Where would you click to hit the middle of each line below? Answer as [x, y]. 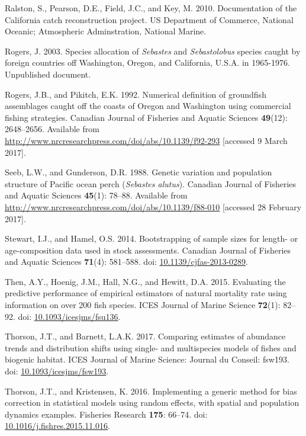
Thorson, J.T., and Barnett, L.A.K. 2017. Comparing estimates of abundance [145, 336]
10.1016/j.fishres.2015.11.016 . [57, 426]
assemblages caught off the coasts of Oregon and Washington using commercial [148, 106]
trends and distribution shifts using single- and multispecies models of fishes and [151, 347]
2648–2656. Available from [52, 129]
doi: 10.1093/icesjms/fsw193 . [57, 371]
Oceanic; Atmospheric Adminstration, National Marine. [106, 31]
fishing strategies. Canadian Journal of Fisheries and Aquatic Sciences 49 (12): [146, 117]
